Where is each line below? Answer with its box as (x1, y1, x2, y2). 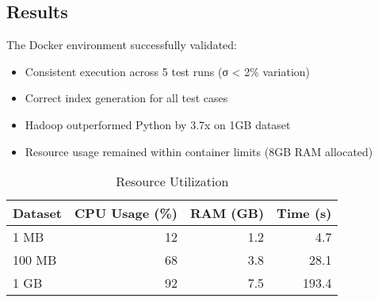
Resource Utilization (116, 172, 229, 191)
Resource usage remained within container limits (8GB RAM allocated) (25, 143, 373, 159)
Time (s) (277, 204, 332, 223)
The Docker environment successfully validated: (6, 36, 237, 53)
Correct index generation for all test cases (25, 90, 228, 106)
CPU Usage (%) (74, 204, 178, 223)
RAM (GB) (189, 204, 265, 223)
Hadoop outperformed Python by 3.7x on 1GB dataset (25, 116, 291, 132)
